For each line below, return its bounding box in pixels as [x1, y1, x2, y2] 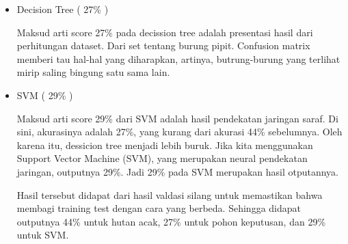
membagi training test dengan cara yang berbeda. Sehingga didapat [16, 201, 301, 215]
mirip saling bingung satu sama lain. [16, 65, 170, 79]
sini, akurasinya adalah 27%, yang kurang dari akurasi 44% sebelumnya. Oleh [16, 124, 343, 139]
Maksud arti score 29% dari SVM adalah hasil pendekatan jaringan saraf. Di [16, 111, 338, 125]
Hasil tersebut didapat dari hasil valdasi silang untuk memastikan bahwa [16, 187, 323, 202]
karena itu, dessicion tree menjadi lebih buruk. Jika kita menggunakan [16, 137, 313, 152]
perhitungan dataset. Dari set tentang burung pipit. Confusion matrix [16, 38, 310, 53]
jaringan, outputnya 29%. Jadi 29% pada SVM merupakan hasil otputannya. [16, 164, 339, 178]
